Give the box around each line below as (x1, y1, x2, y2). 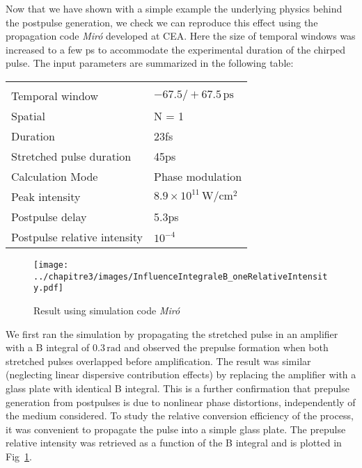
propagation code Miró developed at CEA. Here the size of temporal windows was (6, 29, 356, 43)
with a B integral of (6, 340, 90, 355)
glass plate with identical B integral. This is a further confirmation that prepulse (6, 380, 349, 395)
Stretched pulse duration (11, 147, 132, 164)
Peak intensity (11, 188, 81, 204)
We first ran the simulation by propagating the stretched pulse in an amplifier (6, 326, 338, 341)
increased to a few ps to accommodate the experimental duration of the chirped (6, 42, 345, 56)
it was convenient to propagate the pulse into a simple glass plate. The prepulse (6, 421, 346, 436)
